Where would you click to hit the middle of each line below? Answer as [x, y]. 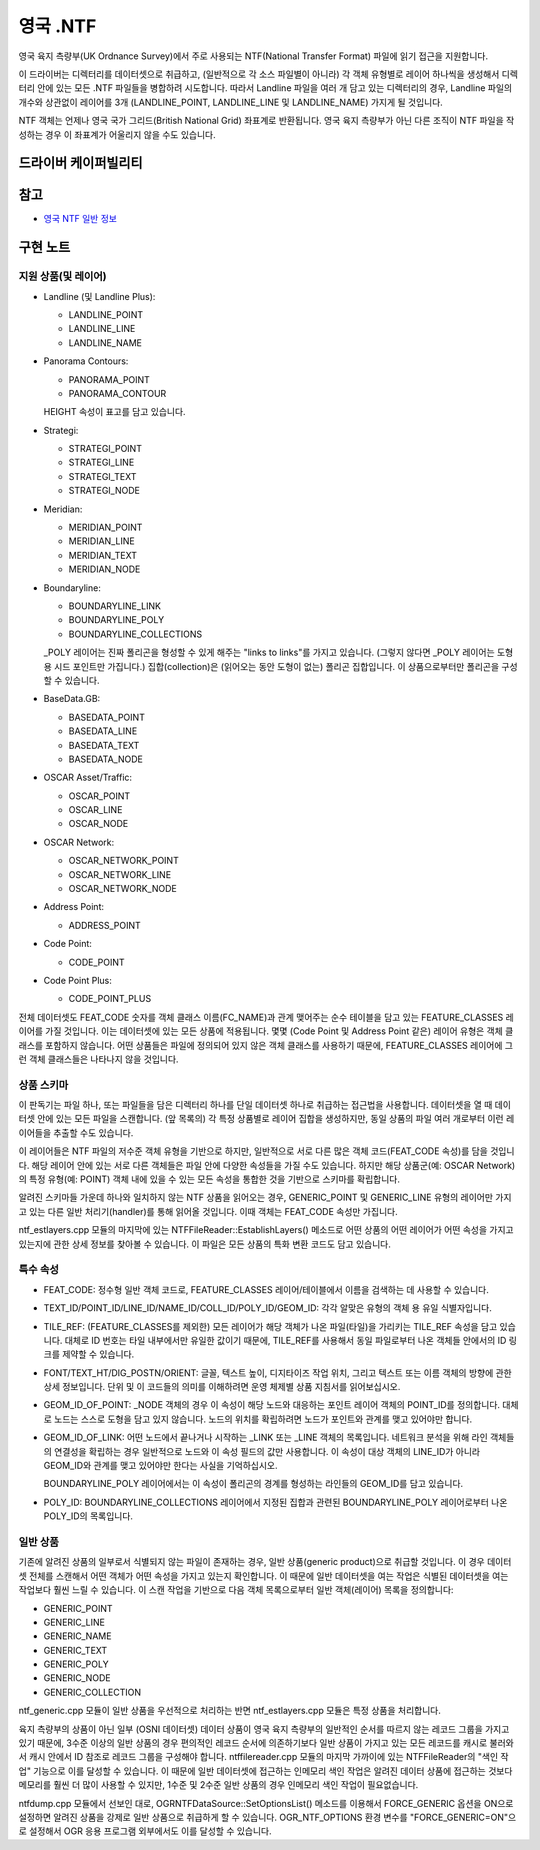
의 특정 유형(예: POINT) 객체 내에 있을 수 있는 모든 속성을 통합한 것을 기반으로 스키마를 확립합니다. [209, 1179]
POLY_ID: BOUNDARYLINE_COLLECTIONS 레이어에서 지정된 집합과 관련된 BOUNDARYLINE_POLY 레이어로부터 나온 [275, 1502]
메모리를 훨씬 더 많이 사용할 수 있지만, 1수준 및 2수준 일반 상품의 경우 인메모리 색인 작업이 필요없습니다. [218, 1785]
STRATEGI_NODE [104, 491]
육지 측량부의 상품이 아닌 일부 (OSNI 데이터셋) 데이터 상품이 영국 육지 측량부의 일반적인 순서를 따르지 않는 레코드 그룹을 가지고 [264, 1729]
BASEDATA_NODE [106, 759]
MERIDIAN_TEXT [102, 555]
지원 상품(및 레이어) [62, 277]
